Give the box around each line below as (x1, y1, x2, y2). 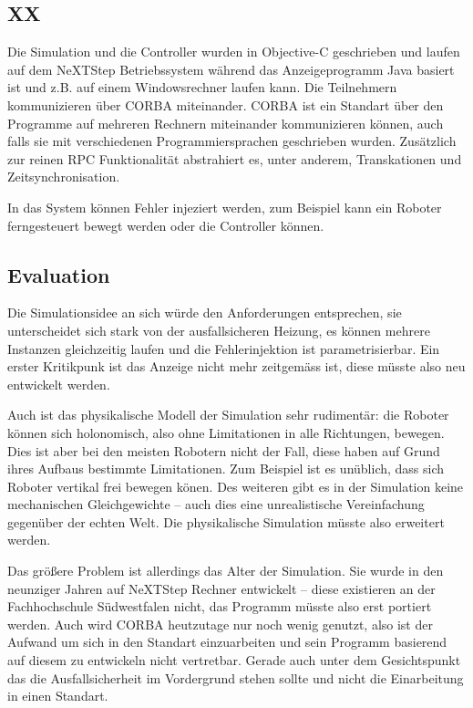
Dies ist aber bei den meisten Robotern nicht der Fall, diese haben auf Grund (7, 441, 440, 460)
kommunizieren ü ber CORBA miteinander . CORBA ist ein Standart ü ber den (7, 95, 444, 114)
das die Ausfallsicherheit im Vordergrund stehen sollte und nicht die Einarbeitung (7, 668, 464, 687)
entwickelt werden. (7, 374, 110, 393)
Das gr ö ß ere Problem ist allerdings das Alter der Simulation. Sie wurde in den (7, 561, 444, 580)
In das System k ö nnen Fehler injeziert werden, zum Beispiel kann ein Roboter (7, 197, 442, 216)
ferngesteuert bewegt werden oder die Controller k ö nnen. (7, 215, 324, 234)
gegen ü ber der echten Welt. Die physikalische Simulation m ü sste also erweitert (7, 512, 445, 531)
